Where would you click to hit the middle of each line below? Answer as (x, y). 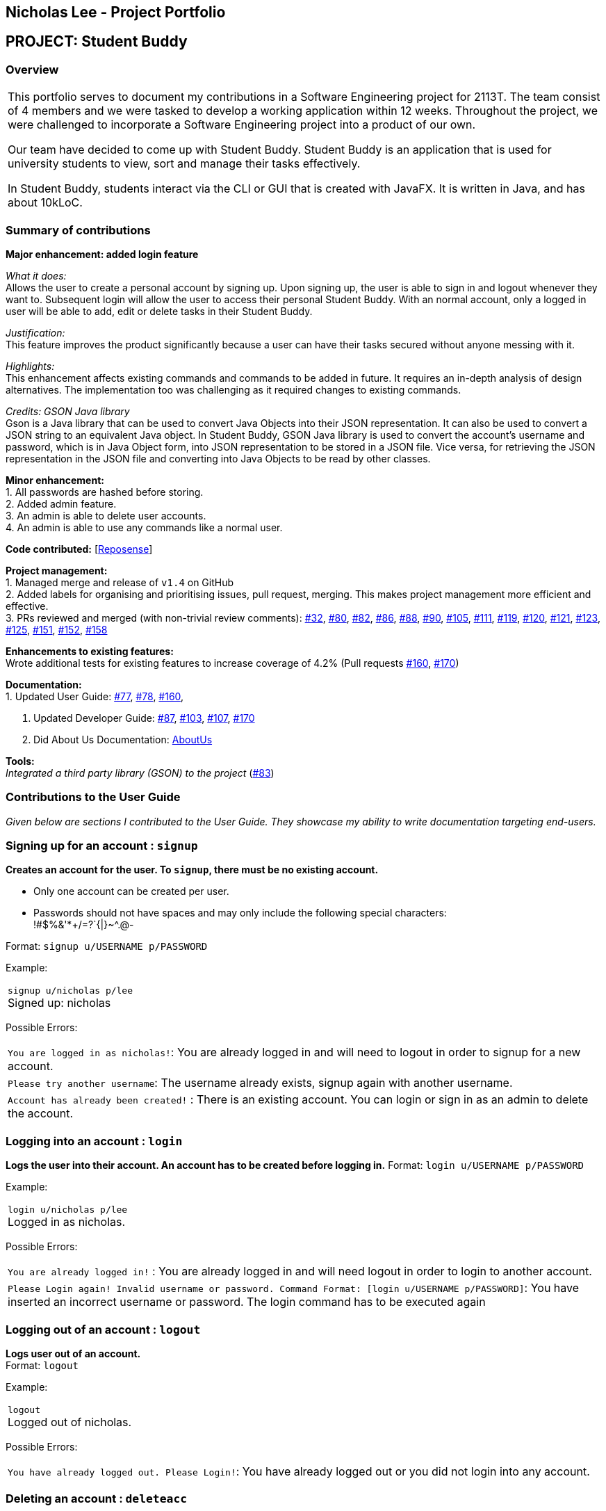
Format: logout (42, 1365)
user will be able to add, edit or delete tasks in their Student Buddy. (159, 311)
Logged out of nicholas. (70, 1422)
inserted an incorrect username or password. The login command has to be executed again (247, 1302)
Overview (32, 69)
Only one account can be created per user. (131, 891)
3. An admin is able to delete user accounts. (106, 515)
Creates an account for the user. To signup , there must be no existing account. (192, 870)
